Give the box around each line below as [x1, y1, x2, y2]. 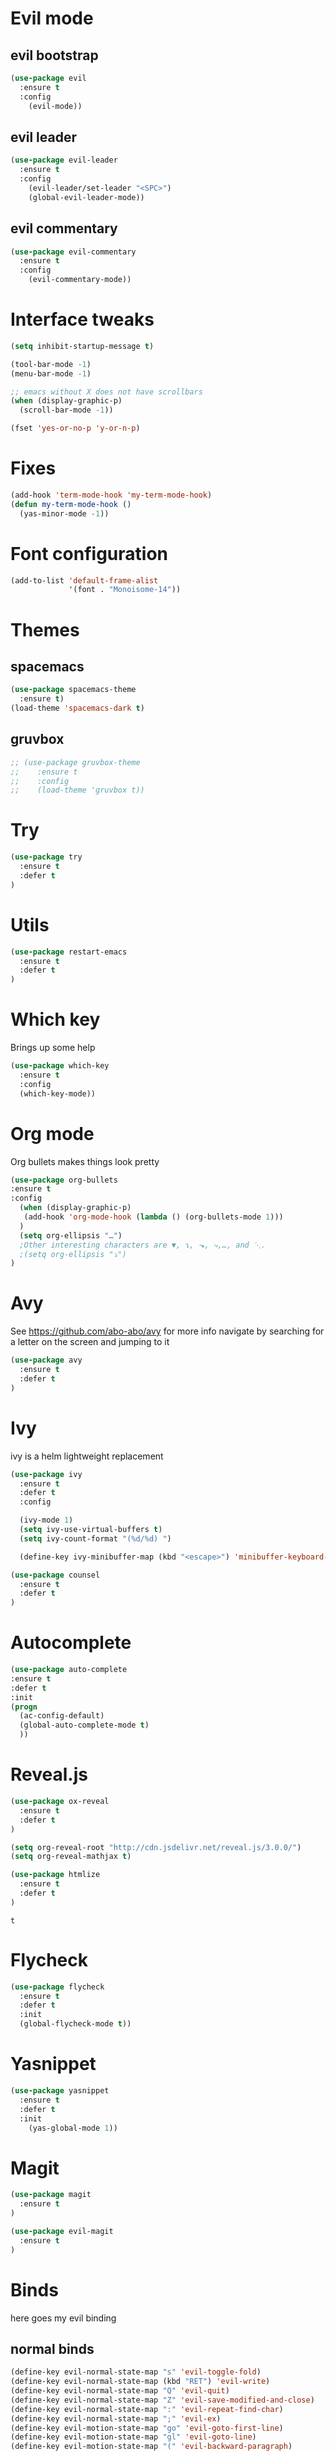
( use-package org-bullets [10, 1175, 118, 1185]
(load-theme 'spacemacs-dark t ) [10, 703, 145, 714]
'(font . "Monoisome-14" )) [68, 585, 182, 595]
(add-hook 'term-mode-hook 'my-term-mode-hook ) [10, 490, 213, 500]
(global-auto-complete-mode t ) [19, 1720, 150, 1731]
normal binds [10, 2340, 95, 2357]
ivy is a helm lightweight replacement [10, 1450, 164, 1462]
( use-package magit [10, 2190, 92, 2200]
